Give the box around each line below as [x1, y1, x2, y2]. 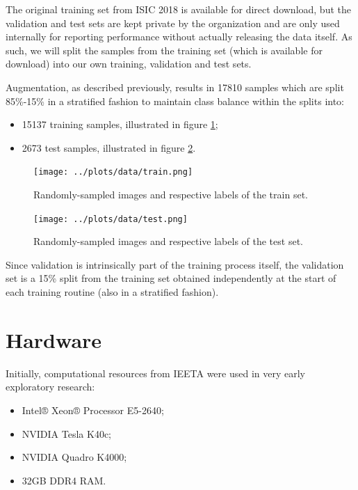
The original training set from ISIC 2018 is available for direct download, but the [6, 2, 351, 16]
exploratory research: [6, 379, 95, 394]
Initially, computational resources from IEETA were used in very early [6, 365, 305, 380]
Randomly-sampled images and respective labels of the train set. [33, 187, 308, 201]
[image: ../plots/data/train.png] [33, 167, 193, 177]
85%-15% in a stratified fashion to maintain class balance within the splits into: [6, 93, 345, 108]
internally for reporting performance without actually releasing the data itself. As [6, 29, 352, 44]
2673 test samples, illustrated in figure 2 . [22, 140, 196, 155]
